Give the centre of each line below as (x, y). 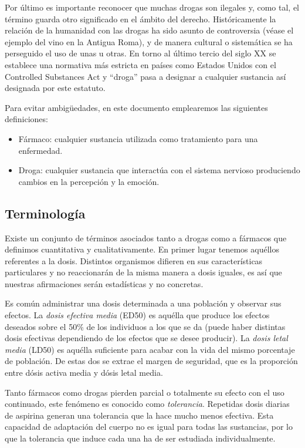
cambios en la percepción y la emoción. (89, 181)
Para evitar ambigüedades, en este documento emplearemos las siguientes (136, 107)
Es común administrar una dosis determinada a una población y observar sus (143, 303)
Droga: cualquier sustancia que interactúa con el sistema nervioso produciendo (159, 170)
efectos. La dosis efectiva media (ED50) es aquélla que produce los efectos (137, 315)
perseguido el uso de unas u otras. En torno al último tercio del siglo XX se (140, 53)
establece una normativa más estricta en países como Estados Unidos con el (140, 64)
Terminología (45, 213)
